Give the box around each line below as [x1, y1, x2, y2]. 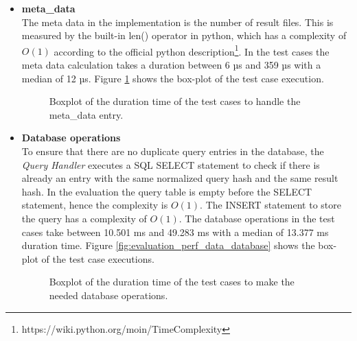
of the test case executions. [41, 251, 154, 266]
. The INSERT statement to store [200, 198, 341, 212]
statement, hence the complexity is [21, 198, 168, 212]
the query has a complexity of [21, 211, 147, 225]
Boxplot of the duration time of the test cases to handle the [49, 94, 301, 108]
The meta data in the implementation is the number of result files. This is [21, 14, 334, 29]
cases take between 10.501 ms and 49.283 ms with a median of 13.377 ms [21, 224, 329, 239]
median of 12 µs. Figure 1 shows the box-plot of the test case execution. [21, 71, 324, 85]
